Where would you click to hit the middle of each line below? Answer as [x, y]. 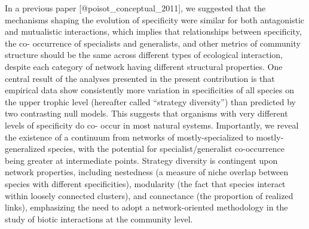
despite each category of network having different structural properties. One [144, 66]
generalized [25, 149]
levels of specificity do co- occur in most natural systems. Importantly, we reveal [152, 125]
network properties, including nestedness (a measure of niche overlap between [147, 172]
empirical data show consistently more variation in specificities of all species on [150, 90]
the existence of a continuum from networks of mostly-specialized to [129, 137]
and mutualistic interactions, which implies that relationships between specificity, [153, 31]
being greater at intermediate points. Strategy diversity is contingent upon [141, 160]
